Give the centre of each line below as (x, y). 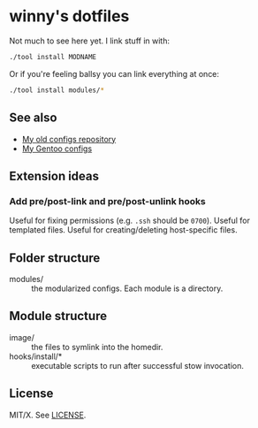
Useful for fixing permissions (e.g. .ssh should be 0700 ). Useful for (129, 221)
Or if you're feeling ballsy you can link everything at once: (114, 73)
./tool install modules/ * (57, 90)
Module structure (58, 316)
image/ (22, 337)
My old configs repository (69, 139)
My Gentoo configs (57, 149)
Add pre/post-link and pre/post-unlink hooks (107, 201)
